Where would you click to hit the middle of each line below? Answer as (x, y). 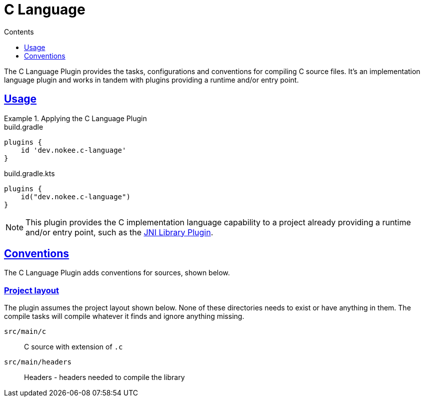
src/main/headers (38, 362)
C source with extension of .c (73, 347)
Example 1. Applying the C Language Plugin (75, 118)
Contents (19, 32)
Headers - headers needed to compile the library (104, 377)
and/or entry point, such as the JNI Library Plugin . (119, 232)
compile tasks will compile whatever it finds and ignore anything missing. (124, 316)
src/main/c (25, 332)
